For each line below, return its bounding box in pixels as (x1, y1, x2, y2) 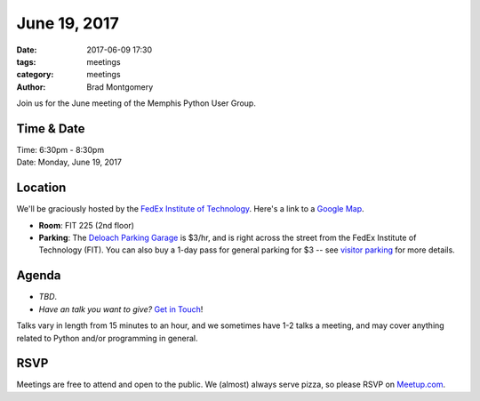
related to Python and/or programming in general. (16, 333, 198, 343)
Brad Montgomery (86, 81, 154, 92)
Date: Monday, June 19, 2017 (16, 156, 122, 168)
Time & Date (16, 121, 85, 136)
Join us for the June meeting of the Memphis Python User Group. (16, 98, 257, 108)
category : (16, 69, 54, 80)
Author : (16, 81, 46, 92)
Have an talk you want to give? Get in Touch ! (38, 303, 204, 315)
